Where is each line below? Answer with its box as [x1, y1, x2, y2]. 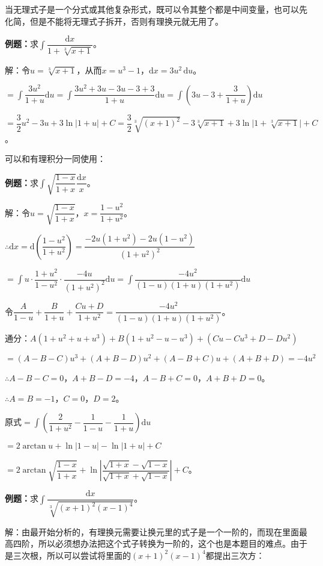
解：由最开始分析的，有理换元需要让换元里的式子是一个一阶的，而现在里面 [5, 525, 299, 538]
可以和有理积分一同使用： [5, 152, 106, 165]
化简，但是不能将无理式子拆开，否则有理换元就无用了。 [5, 14, 223, 27]
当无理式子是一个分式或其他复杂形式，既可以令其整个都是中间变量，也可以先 [5, 3, 307, 15]
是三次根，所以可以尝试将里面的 [5, 549, 131, 561]
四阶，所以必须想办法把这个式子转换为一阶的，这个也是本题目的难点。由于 [13, 537, 307, 550]
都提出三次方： [205, 549, 265, 561]
